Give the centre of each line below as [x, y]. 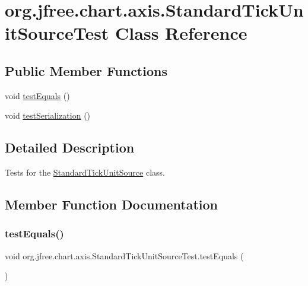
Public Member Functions [86, 70]
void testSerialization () [48, 115]
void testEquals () [37, 95]
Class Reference [181, 33]
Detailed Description [70, 147]
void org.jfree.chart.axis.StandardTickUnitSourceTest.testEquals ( [124, 255]
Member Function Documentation [112, 204]
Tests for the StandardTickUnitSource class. [85, 172]
